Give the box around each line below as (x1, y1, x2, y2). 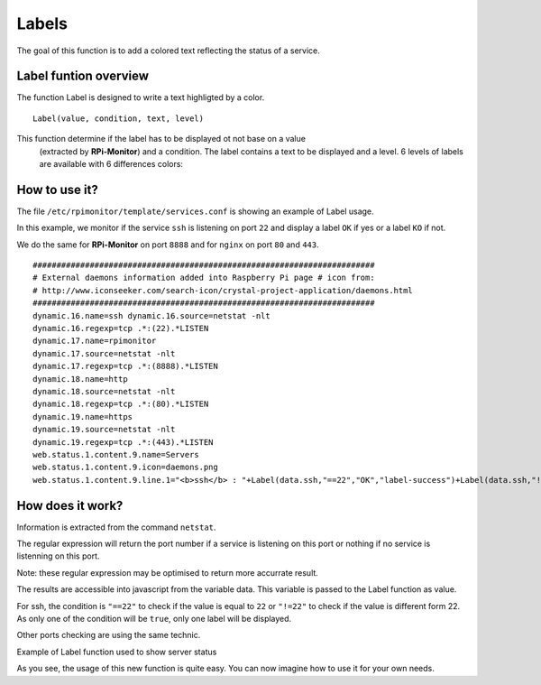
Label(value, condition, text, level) (32, 113, 205, 124)
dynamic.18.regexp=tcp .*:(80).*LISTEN (32, 399, 209, 410)
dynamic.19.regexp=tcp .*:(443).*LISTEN (32, 437, 214, 447)
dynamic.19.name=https (32, 412, 133, 421)
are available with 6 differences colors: (39, 159, 184, 170)
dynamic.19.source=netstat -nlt (32, 424, 176, 435)
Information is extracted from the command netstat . (16, 522, 216, 532)
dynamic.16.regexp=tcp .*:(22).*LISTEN (32, 323, 209, 334)
